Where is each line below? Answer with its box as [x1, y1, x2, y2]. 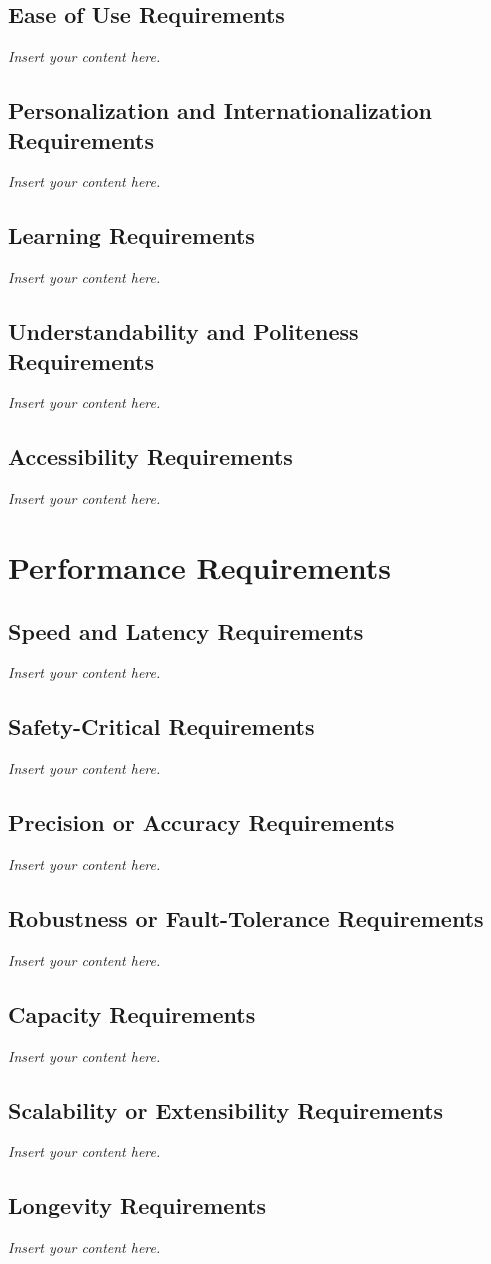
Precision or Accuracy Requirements [8, 807, 395, 838]
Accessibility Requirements [8, 441, 293, 472]
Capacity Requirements [8, 998, 256, 1029]
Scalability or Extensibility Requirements [8, 1094, 444, 1125]
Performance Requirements [8, 546, 392, 587]
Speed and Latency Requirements [8, 615, 364, 646]
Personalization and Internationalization [8, 95, 432, 126]
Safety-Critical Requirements [8, 711, 315, 742]
